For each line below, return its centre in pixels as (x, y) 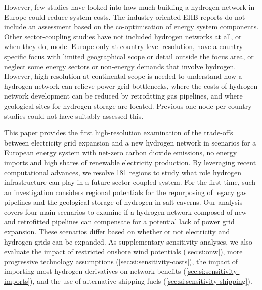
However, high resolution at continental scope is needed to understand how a (123, 76)
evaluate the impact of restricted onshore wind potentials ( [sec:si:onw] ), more (123, 251)
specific (15, 56)
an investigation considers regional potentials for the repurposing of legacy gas (125, 192)
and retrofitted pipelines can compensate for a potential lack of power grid (119, 222)
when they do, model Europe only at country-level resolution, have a (111, 46)
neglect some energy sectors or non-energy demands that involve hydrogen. (120, 66)
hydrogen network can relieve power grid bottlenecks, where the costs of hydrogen (131, 86)
